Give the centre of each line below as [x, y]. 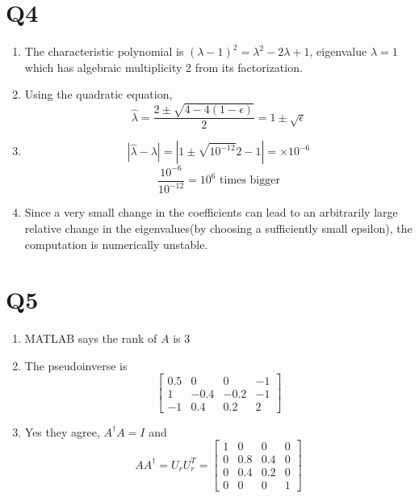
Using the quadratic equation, [98, 94]
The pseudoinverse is [76, 365]
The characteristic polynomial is [104, 51]
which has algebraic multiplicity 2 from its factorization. [163, 67]
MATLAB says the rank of [91, 338]
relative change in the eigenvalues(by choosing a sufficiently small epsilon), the [218, 228]
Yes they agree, [62, 431]
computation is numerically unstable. [116, 244]
